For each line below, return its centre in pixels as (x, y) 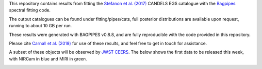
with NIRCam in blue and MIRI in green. (48, 59)
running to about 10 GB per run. (41, 26)
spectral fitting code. (30, 10)
